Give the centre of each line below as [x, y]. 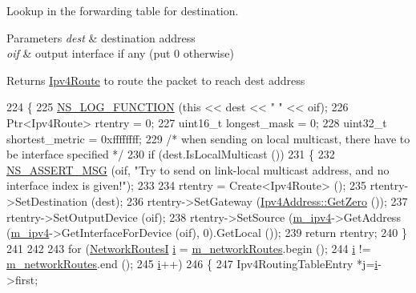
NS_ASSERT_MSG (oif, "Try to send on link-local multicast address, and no [198, 169]
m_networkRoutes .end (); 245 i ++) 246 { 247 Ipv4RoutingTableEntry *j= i [192, 264]
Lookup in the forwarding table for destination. [123, 10]
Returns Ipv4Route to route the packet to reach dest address [156, 80]
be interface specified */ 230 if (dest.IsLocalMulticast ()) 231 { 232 [171, 154]
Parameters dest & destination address [101, 37]
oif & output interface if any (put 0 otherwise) [120, 53]
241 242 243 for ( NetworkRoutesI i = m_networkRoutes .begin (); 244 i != [189, 248]
